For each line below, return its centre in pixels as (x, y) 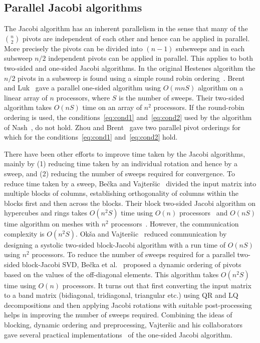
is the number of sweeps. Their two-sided (182, 97)
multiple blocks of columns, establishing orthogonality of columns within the (121, 193)
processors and (203, 213)
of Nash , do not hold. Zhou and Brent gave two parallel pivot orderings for (122, 127)
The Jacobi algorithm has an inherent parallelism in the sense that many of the (126, 28)
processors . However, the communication (175, 224)
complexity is (24, 233)
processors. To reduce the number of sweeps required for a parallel (133, 254)
